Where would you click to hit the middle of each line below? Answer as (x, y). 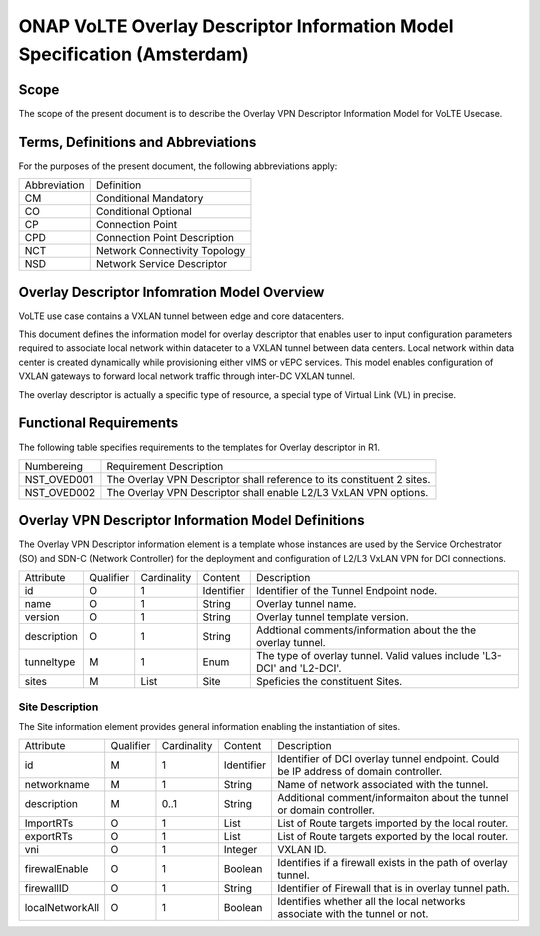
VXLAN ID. (301, 850)
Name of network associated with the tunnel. (382, 785)
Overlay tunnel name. (306, 604)
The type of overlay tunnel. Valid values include (367, 656)
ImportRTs (49, 823)
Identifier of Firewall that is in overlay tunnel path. (393, 888)
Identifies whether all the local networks (371, 902)
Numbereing (54, 466)
